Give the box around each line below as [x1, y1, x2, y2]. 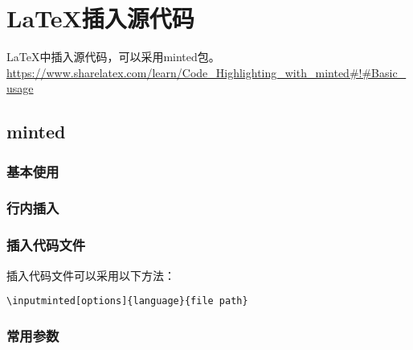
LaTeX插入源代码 [6, 2, 194, 35]
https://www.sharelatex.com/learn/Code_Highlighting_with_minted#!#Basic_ [6, 64, 407, 80]
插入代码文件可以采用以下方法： [6, 266, 175, 283]
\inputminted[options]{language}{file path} [6, 295, 248, 307]
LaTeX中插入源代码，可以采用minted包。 [6, 48, 220, 65]
